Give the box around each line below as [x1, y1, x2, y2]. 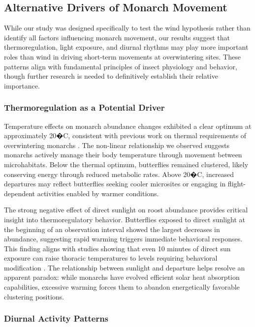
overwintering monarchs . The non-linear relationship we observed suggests [4, 140, 230, 150]
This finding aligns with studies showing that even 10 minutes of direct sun [4, 243, 231, 253]
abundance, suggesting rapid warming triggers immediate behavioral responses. [4, 234, 243, 244]
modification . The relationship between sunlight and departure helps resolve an [4, 262, 245, 272]
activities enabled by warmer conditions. [37, 188, 159, 198]
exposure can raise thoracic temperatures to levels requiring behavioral [4, 253, 218, 263]
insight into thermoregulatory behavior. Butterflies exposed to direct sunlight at [4, 214, 245, 224]
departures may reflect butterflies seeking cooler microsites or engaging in [4, 178, 226, 189]
